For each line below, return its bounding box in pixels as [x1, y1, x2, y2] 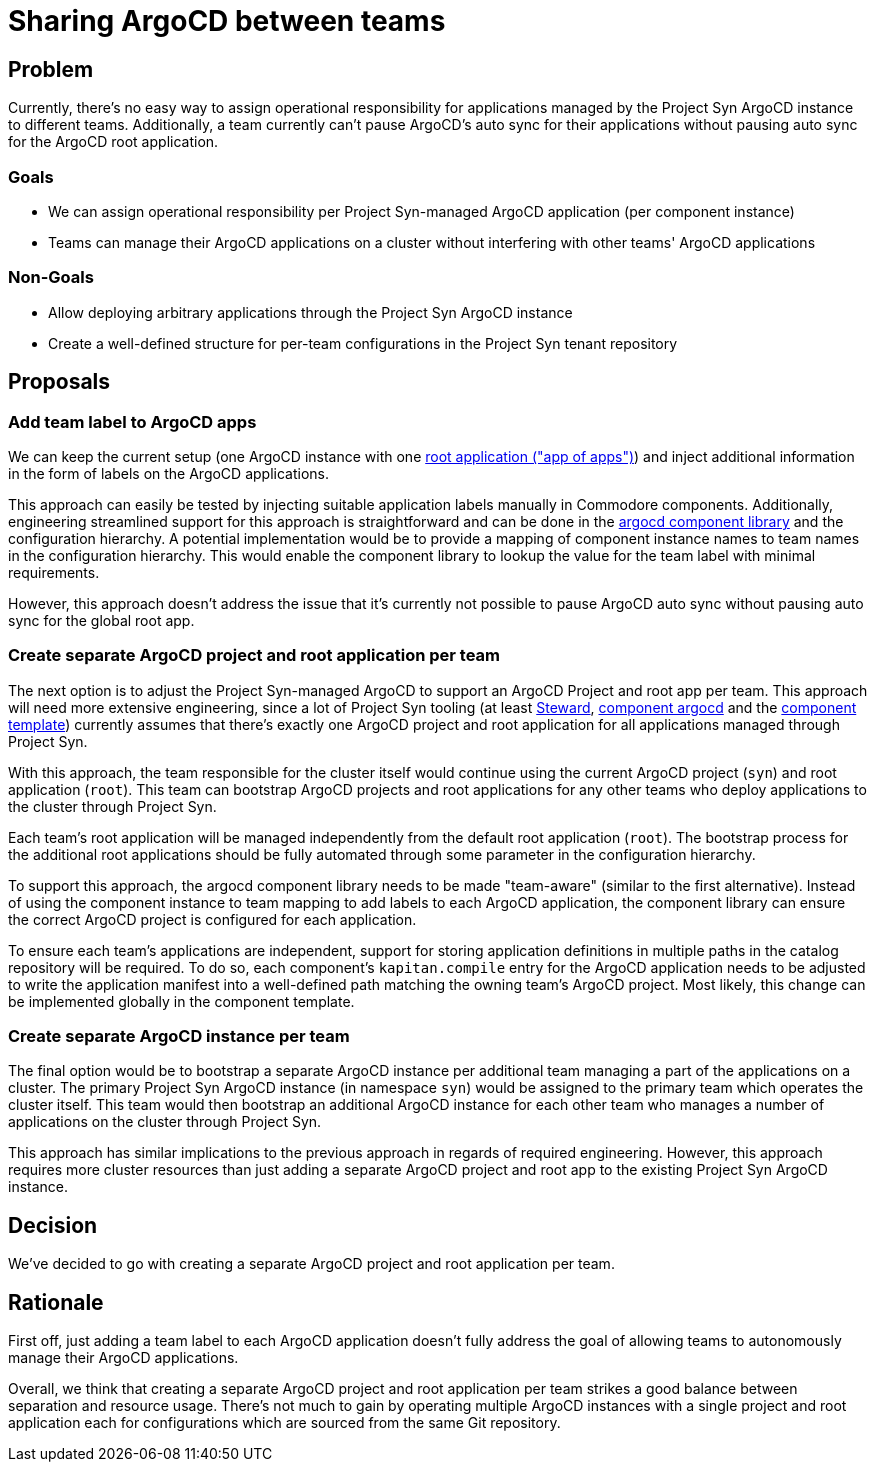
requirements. [8, 563, 100, 581]
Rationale [8, 1289, 104, 1315]
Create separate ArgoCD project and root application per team [8, 645, 501, 666]
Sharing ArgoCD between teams [8, 4, 446, 38]
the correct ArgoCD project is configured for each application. [8, 910, 417, 928]
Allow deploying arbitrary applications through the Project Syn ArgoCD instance [48, 303, 573, 321]
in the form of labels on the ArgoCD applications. [8, 464, 329, 482]
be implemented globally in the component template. [8, 992, 355, 1010]
